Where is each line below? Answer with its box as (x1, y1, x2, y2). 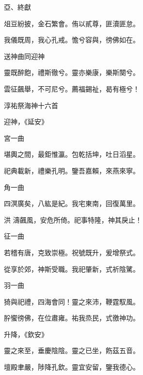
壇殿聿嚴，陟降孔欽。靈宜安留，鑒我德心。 (4, 362, 140, 372)
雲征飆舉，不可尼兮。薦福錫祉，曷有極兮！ (4, 83, 140, 94)
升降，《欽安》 (4, 329, 48, 339)
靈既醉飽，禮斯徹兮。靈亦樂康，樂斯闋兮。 (4, 67, 140, 77)
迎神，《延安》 (4, 116, 48, 127)
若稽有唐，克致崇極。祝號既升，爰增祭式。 (4, 247, 140, 257)
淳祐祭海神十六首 (4, 100, 58, 110)
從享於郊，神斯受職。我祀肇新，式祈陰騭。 (4, 263, 140, 274)
